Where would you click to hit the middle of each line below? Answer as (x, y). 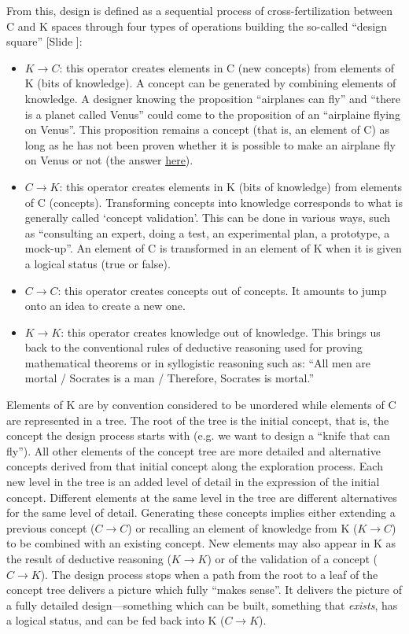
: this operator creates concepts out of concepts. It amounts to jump (222, 290)
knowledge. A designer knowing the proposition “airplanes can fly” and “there (212, 98)
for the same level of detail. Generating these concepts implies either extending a (201, 512)
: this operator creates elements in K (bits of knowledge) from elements (231, 186)
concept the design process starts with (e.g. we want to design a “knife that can (198, 435)
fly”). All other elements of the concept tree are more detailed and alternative (193, 450)
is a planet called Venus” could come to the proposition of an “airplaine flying (212, 114)
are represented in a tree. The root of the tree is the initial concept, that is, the (198, 420)
